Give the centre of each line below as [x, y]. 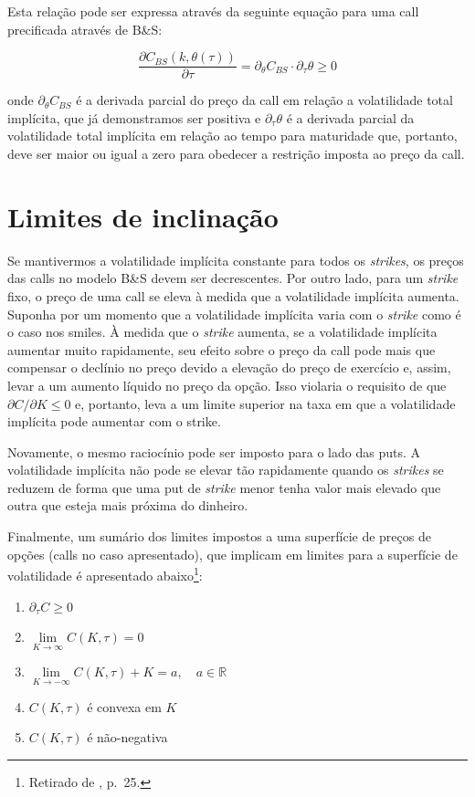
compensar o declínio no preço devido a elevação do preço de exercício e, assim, [229, 367]
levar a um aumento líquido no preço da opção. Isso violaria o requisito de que [227, 385]
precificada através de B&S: [85, 29]
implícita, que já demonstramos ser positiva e [134, 117]
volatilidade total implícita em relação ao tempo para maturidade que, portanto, [232, 136]
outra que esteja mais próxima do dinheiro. [128, 505]
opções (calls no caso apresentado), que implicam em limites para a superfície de [232, 554]
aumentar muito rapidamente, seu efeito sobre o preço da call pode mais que [222, 349]
